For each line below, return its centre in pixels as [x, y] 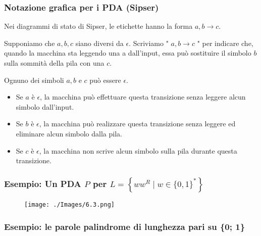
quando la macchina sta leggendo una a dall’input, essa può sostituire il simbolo [128, 53]
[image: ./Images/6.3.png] [69, 205]
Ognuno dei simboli [34, 80]
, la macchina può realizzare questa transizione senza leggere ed [137, 124]
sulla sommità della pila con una [54, 63]
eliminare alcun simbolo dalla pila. [69, 133]
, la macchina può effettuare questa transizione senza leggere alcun [143, 97]
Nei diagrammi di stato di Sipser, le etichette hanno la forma [98, 26]
